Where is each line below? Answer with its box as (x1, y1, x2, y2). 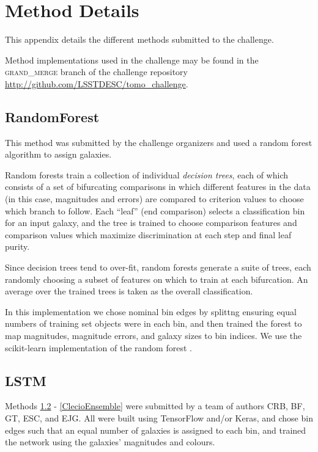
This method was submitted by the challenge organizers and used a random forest (5, 136, 312, 148)
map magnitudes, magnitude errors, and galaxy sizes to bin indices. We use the (5, 329, 302, 342)
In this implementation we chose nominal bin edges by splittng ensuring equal (5, 305, 297, 318)
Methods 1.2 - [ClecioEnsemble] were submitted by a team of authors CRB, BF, (5, 399, 305, 412)
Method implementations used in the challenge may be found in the (5, 53, 259, 66)
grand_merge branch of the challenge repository (5, 65, 188, 78)
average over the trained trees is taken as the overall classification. (5, 285, 253, 297)
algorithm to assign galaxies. (5, 148, 112, 161)
